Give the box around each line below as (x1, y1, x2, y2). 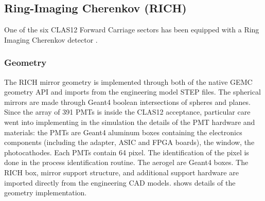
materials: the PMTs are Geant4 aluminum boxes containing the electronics (4, 126, 242, 137)
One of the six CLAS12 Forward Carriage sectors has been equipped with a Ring (4, 24, 259, 35)
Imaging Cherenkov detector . (4, 34, 98, 45)
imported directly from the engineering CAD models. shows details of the (4, 177, 236, 188)
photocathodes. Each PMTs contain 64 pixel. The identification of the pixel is (4, 147, 249, 157)
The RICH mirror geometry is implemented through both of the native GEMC (4, 76, 253, 87)
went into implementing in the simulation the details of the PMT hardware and (4, 116, 255, 127)
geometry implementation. (4, 187, 87, 198)
